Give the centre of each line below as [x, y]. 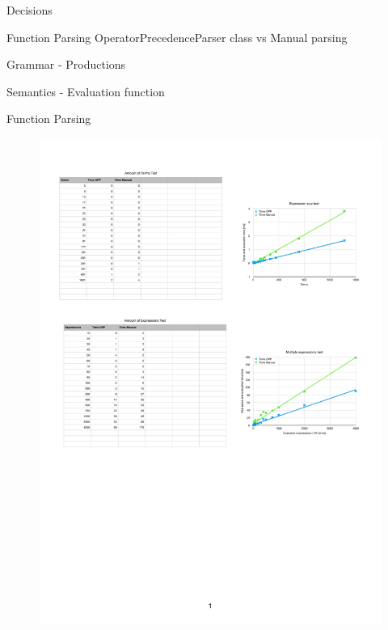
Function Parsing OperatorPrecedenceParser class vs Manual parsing [177, 37]
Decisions [30, 10]
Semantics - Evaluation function [86, 91]
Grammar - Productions [66, 64]
